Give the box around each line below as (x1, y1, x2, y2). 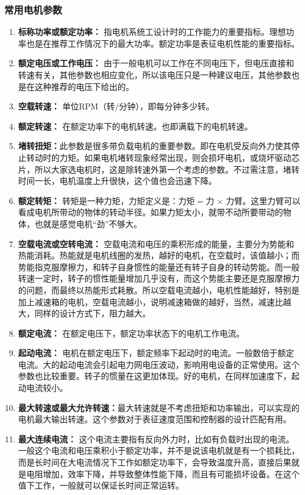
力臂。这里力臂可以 (226, 194, 301, 206)
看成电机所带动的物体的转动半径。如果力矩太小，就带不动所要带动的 (18, 206, 283, 218)
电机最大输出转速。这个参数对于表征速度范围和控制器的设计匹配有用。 (18, 413, 291, 425)
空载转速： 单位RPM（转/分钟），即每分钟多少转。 (18, 100, 215, 112)
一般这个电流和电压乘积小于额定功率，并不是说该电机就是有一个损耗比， (18, 444, 300, 457)
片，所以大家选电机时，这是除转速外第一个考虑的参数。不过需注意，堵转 (18, 163, 300, 175)
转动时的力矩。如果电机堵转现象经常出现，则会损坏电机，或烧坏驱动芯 (26, 151, 300, 163)
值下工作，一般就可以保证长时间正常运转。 (18, 479, 184, 491)
